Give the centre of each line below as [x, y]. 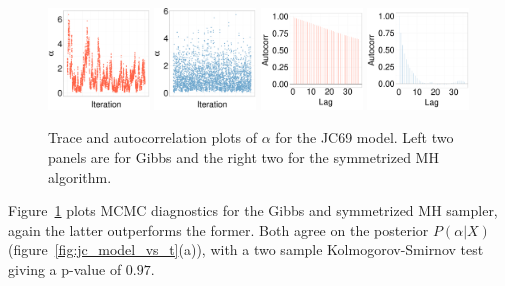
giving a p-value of [65, 268]
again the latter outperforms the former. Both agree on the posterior [218, 229]
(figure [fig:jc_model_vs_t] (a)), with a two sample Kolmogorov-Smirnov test [246, 249]
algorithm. [80, 176]
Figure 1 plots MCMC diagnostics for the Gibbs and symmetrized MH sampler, [253, 210]
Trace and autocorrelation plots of [153, 137]
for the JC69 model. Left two [364, 137]
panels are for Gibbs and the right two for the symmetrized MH [243, 156]
